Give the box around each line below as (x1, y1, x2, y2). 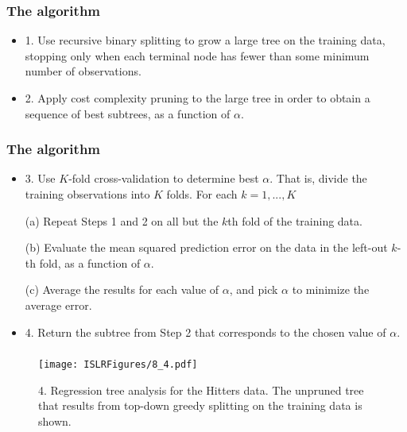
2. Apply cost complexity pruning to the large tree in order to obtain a (25, 90, 370, 106)
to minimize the (292, 281, 370, 298)
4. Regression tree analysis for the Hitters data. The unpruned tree (38, 381, 364, 398)
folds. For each (166, 186, 238, 202)
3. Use (25, 170, 56, 187)
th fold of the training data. (227, 212, 362, 229)
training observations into (25, 186, 150, 202)
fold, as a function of (39, 254, 141, 271)
